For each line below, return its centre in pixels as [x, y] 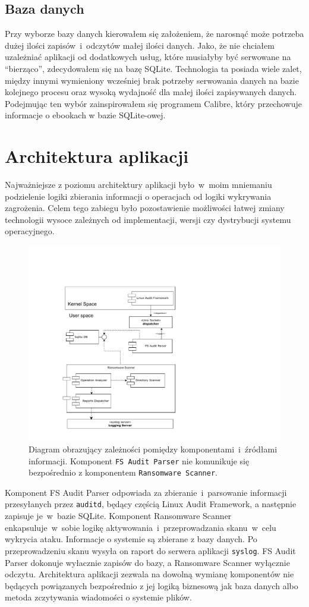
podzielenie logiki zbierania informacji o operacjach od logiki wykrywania [138, 196]
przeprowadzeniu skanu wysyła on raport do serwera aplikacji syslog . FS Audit [150, 550]
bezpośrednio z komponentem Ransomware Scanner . [123, 472]
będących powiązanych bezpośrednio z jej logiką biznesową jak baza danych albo [152, 585]
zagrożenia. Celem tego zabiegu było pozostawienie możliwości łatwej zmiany [145, 208]
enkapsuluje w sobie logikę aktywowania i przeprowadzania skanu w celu [141, 527]
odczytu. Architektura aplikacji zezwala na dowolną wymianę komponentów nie [149, 574]
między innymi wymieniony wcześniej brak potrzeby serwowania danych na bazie [152, 80]
